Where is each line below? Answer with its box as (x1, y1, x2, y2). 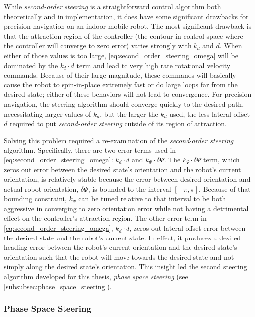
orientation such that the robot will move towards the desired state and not (4, 251, 234, 262)
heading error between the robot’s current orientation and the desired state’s (4, 242, 237, 252)
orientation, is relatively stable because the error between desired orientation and (4, 174, 251, 184)
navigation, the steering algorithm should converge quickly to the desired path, (4, 98, 244, 109)
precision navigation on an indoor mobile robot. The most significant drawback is (4, 21, 252, 31)
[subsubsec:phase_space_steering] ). (4, 281, 112, 291)
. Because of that (199, 183, 251, 194)
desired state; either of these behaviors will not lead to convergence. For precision (4, 89, 252, 99)
